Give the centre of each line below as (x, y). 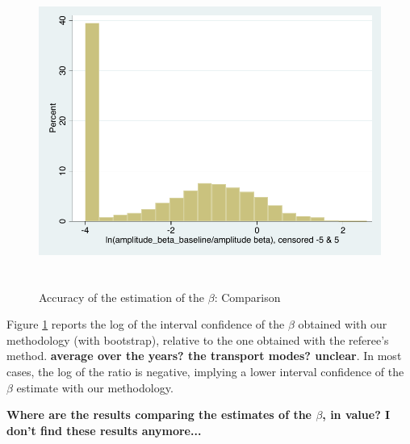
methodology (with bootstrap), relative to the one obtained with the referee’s (198, 339)
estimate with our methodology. (95, 387)
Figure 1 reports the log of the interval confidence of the (146, 324)
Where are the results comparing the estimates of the (159, 415)
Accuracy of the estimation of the (122, 297)
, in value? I (356, 415)
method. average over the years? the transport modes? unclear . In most (204, 356)
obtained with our (343, 324)
